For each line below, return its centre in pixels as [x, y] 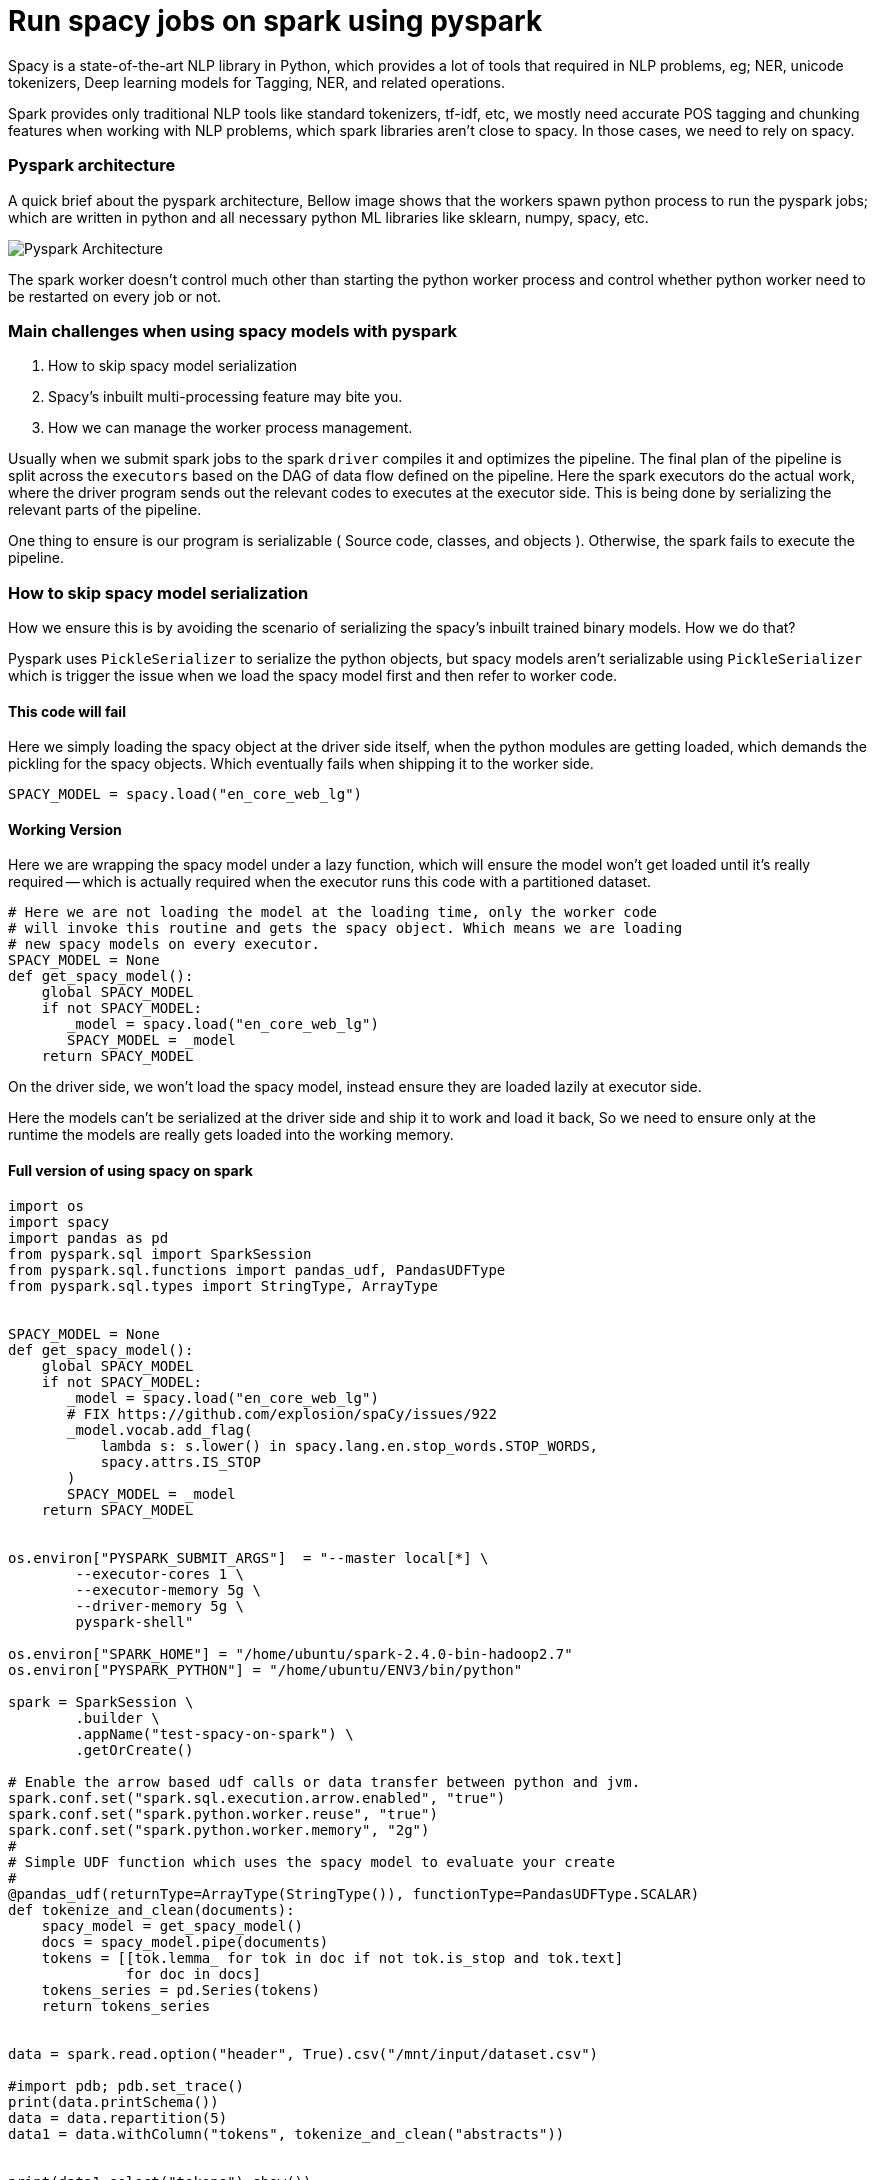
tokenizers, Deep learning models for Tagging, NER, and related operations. [257, 82]
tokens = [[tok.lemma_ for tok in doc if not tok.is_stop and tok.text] [332, 1957]
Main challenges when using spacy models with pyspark [233, 330]
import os [46, 1205]
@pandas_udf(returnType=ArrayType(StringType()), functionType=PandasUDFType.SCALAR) [354, 1893]
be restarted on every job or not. [115, 296]
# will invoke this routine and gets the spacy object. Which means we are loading [345, 928]
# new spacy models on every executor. [164, 944]
